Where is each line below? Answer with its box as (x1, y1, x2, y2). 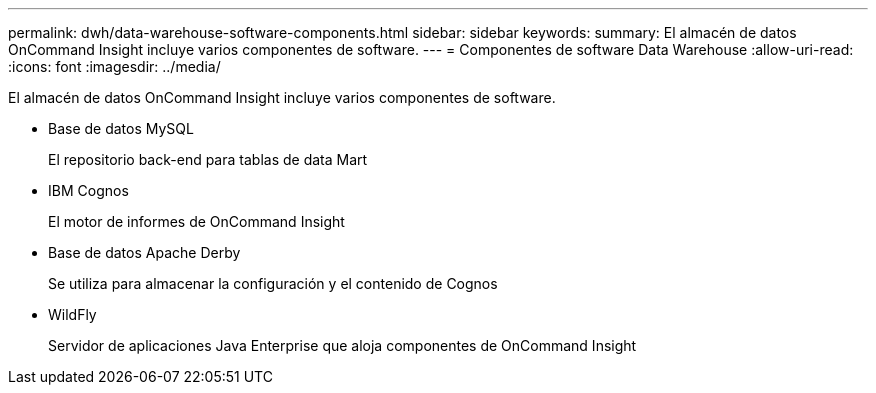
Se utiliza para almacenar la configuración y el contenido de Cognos (48, 275, 498, 292)
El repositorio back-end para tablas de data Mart (48, 151, 368, 168)
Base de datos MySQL (48, 120, 194, 137)
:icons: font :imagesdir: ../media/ (8, 58, 221, 75)
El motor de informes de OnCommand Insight (48, 213, 345, 230)
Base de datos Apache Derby (48, 244, 241, 261)
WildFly (48, 306, 97, 323)
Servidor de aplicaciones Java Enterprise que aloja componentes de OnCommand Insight (48, 337, 637, 354)
